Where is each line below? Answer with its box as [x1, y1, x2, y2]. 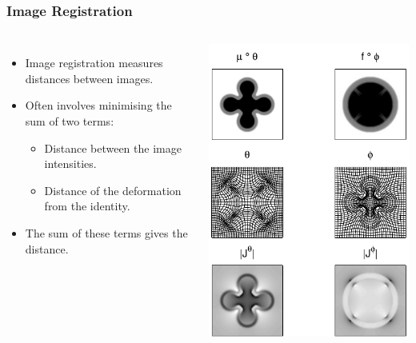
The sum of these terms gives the [25, 224, 188, 241]
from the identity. [44, 197, 130, 214]
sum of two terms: [25, 113, 114, 129]
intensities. [44, 155, 97, 172]
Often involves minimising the [25, 97, 172, 114]
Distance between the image [44, 139, 182, 156]
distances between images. [25, 70, 154, 86]
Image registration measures [25, 54, 163, 71]
